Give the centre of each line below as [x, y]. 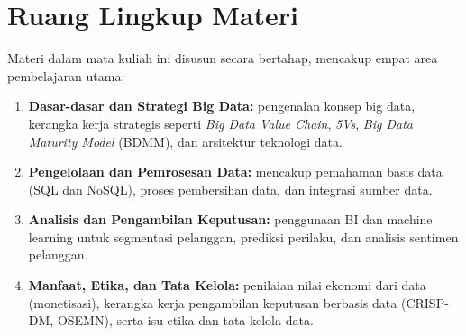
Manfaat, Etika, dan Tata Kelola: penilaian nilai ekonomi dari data [227, 285]
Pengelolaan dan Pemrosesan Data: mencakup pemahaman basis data [235, 172]
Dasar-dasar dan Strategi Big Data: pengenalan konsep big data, [222, 106]
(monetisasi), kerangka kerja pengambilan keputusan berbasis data [213, 302]
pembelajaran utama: [66, 75]
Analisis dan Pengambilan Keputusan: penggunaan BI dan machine [230, 219]
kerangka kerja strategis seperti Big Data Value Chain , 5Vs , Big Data [220, 123]
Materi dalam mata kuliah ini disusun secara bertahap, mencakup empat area [223, 58]
